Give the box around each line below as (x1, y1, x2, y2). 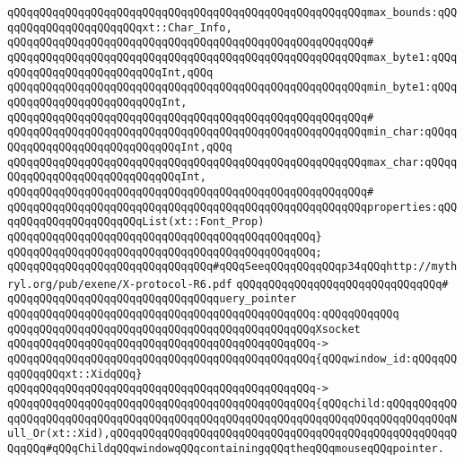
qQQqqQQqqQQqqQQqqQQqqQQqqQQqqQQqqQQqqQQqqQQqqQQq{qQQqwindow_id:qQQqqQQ (7, 353, 458, 366)
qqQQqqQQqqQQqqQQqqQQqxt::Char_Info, (7, 21, 232, 34)
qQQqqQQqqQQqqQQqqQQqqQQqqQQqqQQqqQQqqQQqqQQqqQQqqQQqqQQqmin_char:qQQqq (7, 126, 458, 139)
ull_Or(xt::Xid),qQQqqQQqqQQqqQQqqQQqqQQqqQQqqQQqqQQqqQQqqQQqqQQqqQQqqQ (7, 427, 458, 440)
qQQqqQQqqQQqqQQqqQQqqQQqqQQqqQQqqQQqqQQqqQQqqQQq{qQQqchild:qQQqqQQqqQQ (7, 397, 458, 411)
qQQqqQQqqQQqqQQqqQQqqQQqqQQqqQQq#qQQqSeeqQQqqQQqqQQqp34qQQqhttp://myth (7, 260, 458, 274)
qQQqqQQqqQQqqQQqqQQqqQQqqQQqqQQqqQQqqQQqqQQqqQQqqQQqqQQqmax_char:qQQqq (7, 155, 458, 169)
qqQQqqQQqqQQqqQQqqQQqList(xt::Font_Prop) (7, 215, 265, 229)
